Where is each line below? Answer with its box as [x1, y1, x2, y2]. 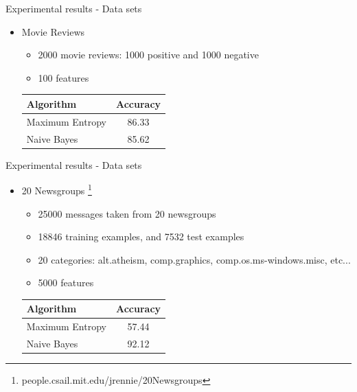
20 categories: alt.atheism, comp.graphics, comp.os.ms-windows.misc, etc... [38, 252, 351, 266]
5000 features [38, 275, 94, 290]
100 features [38, 70, 89, 84]
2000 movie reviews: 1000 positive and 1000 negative [38, 47, 259, 62]
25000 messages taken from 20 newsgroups [38, 206, 216, 220]
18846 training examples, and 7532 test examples [38, 229, 244, 244]
